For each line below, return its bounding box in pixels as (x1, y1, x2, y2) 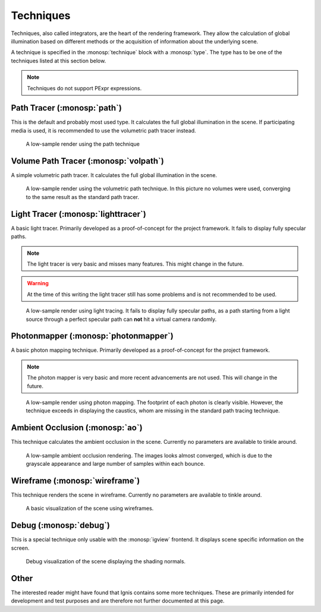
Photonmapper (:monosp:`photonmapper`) (11, 331, 174, 341)
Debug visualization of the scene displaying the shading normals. (26, 558, 186, 565)
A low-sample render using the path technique (26, 140, 140, 148)
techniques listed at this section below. (11, 57, 106, 64)
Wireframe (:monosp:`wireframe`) (11, 475, 140, 485)
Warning (27, 280, 49, 287)
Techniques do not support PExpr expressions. (27, 84, 142, 92)
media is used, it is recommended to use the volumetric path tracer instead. (11, 127, 196, 134)
